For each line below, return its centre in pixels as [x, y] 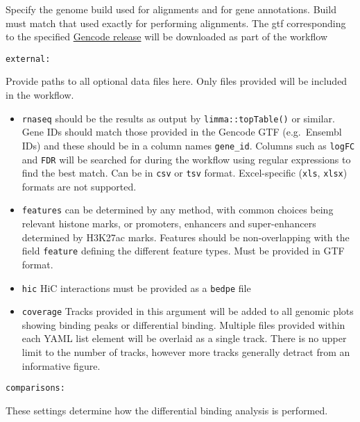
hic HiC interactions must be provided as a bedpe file [136, 287]
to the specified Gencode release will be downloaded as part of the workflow [166, 36]
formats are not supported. [79, 186]
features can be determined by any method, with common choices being [178, 210]
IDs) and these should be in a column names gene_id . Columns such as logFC [188, 145]
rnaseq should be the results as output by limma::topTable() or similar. [178, 118]
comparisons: [35, 388]
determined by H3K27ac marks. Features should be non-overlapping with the [186, 237]
